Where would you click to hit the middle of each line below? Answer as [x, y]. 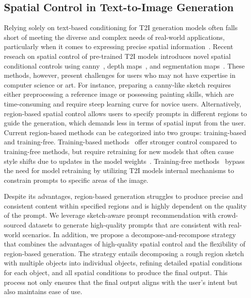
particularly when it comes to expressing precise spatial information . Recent [119, 46]
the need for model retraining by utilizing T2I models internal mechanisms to [119, 170]
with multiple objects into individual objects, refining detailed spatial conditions [123, 263]
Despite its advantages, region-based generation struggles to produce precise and [124, 196]
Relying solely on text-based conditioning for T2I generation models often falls [121, 27]
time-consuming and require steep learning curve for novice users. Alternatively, [123, 103]
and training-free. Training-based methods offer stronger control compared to [120, 142]
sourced [15, 225]
